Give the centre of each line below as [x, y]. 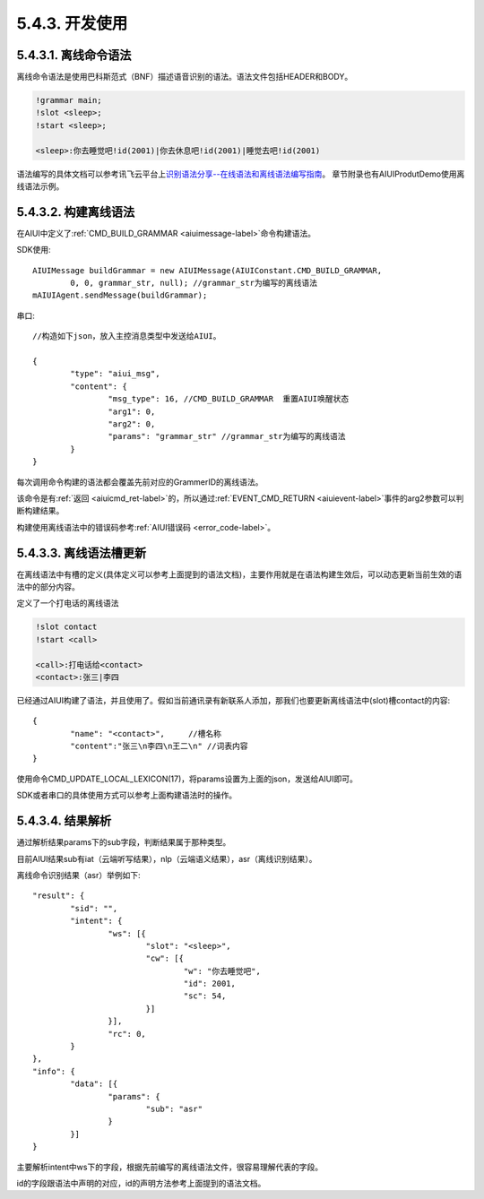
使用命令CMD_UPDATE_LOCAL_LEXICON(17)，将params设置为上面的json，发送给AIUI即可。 [187, 779]
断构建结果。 [40, 511]
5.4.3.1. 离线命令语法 [74, 55]
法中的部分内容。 [48, 587]
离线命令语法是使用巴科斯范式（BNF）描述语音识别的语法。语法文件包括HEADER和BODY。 [185, 77]
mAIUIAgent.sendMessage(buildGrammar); [120, 295]
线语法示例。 [40, 186]
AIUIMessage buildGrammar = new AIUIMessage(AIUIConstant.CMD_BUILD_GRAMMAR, [207, 270]
